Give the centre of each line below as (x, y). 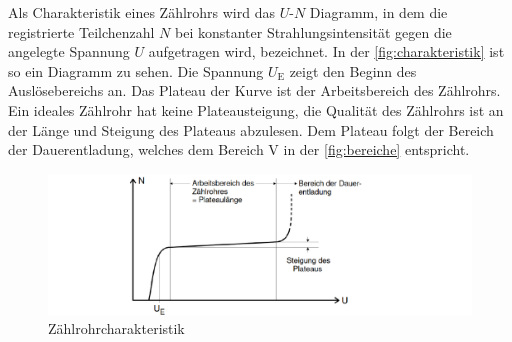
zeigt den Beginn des (353, 70)
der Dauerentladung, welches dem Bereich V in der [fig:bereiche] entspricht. (239, 149)
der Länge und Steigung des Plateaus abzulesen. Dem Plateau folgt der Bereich (251, 129)
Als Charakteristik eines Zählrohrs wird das (141, 12)
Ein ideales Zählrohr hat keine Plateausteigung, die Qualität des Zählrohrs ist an (256, 109)
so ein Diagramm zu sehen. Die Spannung (136, 70)
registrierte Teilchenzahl (81, 31)
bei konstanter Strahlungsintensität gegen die (313, 31)
